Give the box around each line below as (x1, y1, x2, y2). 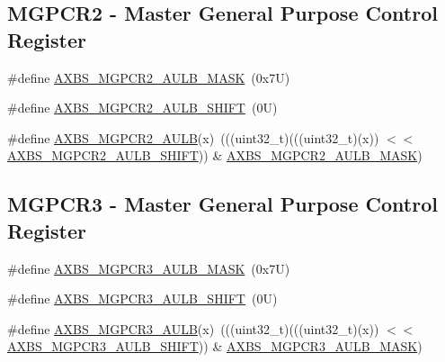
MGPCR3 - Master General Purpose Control (7, 190, 438, 218)
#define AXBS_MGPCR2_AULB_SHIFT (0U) (7, 98, 278, 117)
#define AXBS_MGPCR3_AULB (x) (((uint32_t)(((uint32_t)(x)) (7, 319, 379, 338)
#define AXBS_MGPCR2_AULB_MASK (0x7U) (7, 68, 290, 86)
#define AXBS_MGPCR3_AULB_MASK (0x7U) (7, 258, 290, 277)
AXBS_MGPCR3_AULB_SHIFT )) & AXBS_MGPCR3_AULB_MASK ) (7, 337, 423, 356)
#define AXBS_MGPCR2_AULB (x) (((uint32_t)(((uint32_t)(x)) (7, 128, 379, 147)
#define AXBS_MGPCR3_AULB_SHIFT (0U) (7, 289, 278, 308)
